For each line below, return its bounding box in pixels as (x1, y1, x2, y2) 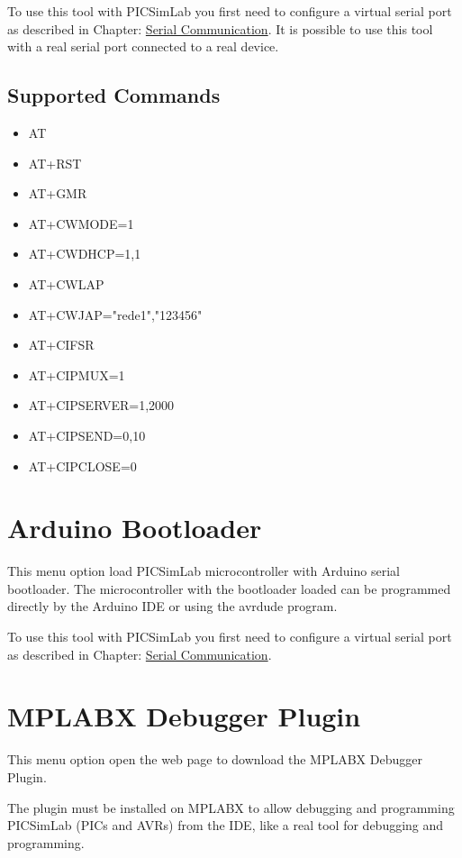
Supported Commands (7, 81, 221, 109)
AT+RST (28, 153, 82, 172)
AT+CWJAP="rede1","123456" (28, 305, 203, 324)
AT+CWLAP (28, 274, 104, 293)
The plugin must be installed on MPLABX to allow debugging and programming (7, 798, 455, 817)
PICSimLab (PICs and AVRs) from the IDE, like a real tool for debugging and (7, 816, 444, 835)
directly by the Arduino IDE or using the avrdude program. (7, 597, 338, 616)
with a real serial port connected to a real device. (7, 37, 279, 56)
